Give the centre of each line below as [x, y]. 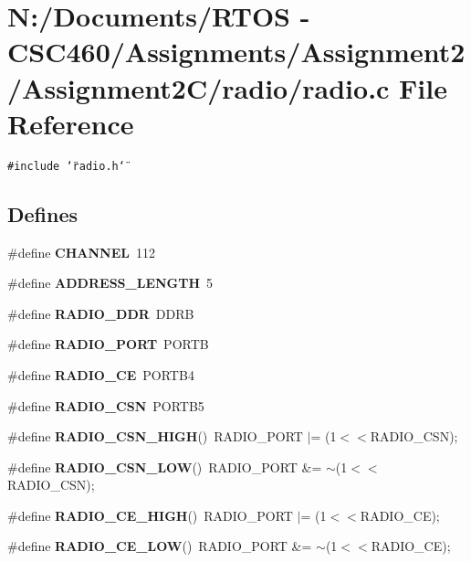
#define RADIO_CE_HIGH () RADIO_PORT [150, 515]
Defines [43, 213]
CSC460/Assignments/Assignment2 [236, 52]
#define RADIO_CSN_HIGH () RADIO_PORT [155, 436]
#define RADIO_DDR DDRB [101, 313]
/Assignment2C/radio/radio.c [199, 87]
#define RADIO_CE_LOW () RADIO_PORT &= [160, 546]
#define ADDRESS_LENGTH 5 [110, 283]
